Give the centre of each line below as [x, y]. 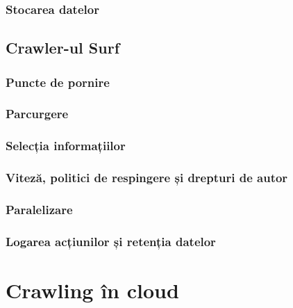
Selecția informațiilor [66, 146]
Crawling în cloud [92, 290]
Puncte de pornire [58, 82]
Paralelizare [39, 209]
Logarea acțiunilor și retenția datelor [111, 241]
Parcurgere [37, 114]
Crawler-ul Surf [63, 48]
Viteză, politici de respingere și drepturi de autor [147, 178]
